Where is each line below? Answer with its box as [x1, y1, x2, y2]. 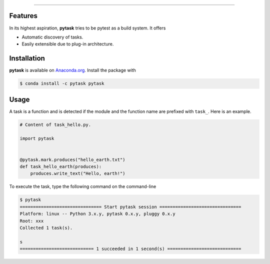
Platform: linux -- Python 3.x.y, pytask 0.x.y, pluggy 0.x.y [19, 211, 175, 217]
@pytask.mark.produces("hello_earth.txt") [19, 156, 125, 162]
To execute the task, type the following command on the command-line [9, 183, 156, 189]
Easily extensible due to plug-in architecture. [21, 41, 114, 47]
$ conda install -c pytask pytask [19, 80, 104, 86]
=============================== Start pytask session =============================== [19, 204, 241, 209]
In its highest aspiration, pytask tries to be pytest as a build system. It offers [9, 25, 166, 31]
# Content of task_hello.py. [19, 121, 91, 127]
